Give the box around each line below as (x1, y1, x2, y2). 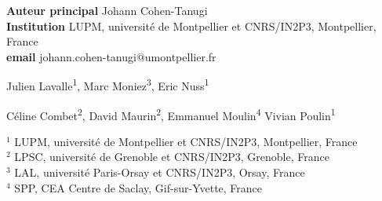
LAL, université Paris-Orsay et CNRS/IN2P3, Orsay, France (14, 164, 305, 181)
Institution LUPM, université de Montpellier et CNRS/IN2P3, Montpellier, (6, 17, 377, 34)
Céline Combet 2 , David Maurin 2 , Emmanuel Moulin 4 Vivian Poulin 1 (6, 104, 336, 123)
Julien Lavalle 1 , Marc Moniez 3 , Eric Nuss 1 (6, 75, 209, 94)
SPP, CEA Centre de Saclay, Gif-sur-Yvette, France (14, 179, 263, 196)
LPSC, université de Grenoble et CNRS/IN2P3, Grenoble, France (14, 148, 329, 165)
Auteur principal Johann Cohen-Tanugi (6, 2, 208, 18)
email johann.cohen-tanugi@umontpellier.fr (6, 48, 216, 64)
